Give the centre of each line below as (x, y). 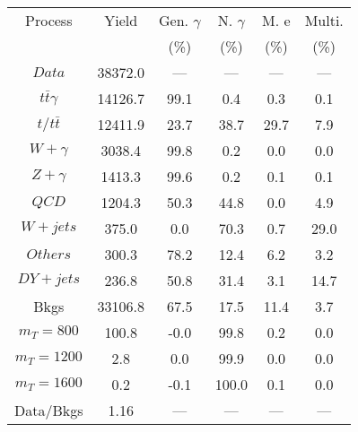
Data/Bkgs (49, 410)
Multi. (324, 20)
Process (49, 20)
